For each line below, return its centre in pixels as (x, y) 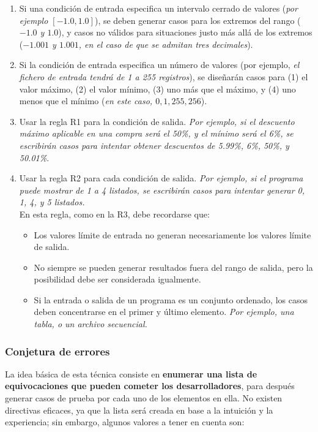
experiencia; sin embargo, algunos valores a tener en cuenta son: (125, 422)
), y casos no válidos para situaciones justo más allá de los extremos (185, 32)
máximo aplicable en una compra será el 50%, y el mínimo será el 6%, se (156, 133)
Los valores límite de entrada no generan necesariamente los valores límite (172, 234)
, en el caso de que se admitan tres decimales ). (166, 44)
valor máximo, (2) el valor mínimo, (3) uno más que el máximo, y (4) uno (157, 89)
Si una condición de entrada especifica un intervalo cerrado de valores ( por (158, 8)
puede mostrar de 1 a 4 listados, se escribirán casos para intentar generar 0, (162, 190)
